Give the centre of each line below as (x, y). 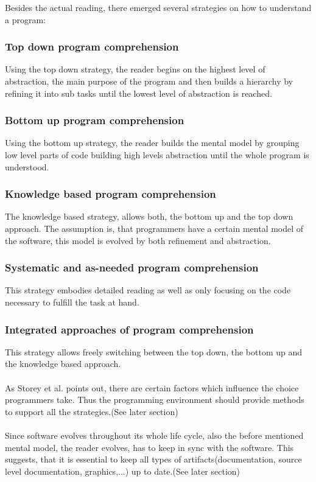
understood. (27, 166)
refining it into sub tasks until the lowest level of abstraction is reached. (139, 93)
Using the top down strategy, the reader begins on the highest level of (135, 69)
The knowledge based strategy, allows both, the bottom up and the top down (149, 216)
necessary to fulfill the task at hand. (72, 302)
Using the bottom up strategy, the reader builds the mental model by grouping (152, 143)
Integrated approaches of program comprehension (129, 329)
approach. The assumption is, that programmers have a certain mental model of (154, 228)
